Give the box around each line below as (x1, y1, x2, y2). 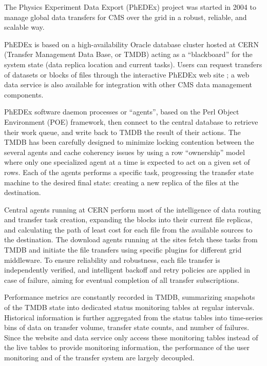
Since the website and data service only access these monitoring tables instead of (4, 332, 258, 342)
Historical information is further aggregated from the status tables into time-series (4, 312, 263, 322)
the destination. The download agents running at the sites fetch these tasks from (4, 234, 258, 245)
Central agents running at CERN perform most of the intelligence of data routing (4, 204, 261, 215)
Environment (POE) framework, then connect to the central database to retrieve (4, 116, 258, 127)
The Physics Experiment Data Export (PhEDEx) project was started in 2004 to (4, 2, 256, 12)
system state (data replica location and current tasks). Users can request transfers (4, 59, 262, 69)
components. (4, 89, 44, 100)
